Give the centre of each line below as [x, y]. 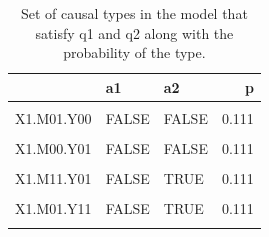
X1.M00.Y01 [53, 147]
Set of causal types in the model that [134, 13]
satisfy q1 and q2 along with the [134, 32]
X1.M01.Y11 [53, 208]
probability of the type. [134, 52]
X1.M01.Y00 [53, 117]
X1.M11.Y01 [53, 178]
